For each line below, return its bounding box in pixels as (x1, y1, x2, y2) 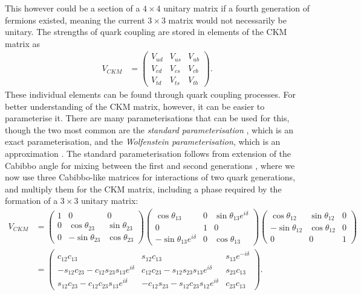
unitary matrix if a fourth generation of (163, 2, 310, 14)
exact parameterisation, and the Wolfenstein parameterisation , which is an (5, 135, 281, 148)
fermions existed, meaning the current (5, 13, 145, 26)
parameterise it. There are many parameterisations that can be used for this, (5, 112, 290, 124)
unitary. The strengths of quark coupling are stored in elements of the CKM (5, 25, 287, 38)
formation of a (5, 194, 58, 207)
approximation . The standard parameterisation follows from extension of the (5, 147, 291, 159)
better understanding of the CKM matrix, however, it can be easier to (5, 100, 265, 112)
